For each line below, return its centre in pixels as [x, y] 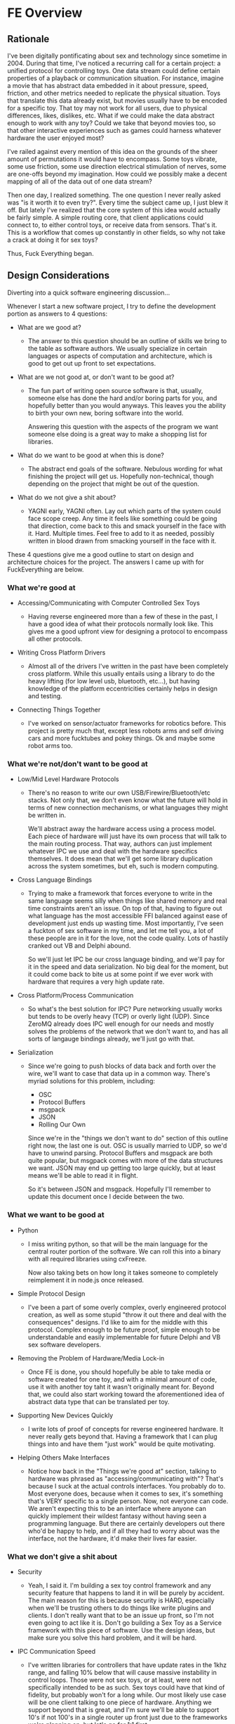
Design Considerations [59, 276]
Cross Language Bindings [55, 880]
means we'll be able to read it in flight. [83, 1176]
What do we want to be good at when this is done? [91, 455]
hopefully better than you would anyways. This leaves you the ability [127, 405]
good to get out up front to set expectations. [92, 363]
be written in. [47, 815]
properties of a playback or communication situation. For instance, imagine [116, 78]
